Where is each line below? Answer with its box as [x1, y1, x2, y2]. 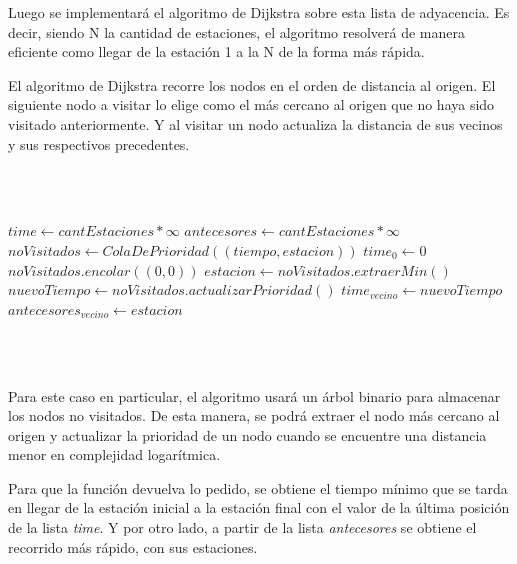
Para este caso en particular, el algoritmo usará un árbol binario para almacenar [8, 385, 501, 406]
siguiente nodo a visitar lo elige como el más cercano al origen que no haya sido [8, 94, 495, 115]
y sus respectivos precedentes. [8, 133, 190, 154]
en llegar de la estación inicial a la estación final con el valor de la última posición [8, 497, 510, 518]
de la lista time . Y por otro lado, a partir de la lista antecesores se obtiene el [8, 517, 477, 538]
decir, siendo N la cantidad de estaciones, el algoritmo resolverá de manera [8, 21, 466, 42]
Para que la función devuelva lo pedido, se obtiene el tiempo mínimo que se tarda [8, 477, 508, 498]
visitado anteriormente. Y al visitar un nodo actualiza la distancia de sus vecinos [8, 113, 503, 134]
